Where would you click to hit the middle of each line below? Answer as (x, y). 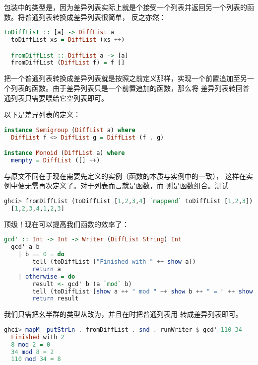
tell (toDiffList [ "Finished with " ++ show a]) (114, 262)
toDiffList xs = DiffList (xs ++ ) (68, 40)
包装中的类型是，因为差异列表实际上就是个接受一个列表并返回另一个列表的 (126, 7)
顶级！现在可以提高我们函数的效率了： (66, 224)
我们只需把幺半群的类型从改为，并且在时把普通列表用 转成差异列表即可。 (123, 314)
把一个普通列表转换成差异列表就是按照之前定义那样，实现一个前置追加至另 (126, 78)
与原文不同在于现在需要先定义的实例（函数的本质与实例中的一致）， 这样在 (125, 176)
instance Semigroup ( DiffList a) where (70, 130)
